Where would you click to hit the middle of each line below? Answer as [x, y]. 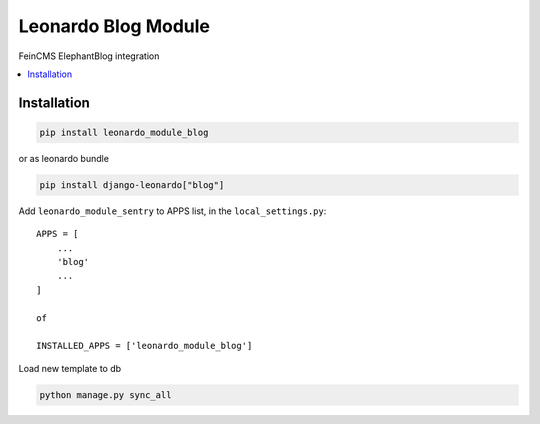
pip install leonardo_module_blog [124, 132]
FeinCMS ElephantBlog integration [89, 56]
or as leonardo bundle [64, 158]
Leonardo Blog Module [114, 26]
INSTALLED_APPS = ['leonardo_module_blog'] [144, 346]
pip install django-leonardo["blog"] [132, 184]
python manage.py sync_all [105, 394]
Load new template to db [70, 368]
